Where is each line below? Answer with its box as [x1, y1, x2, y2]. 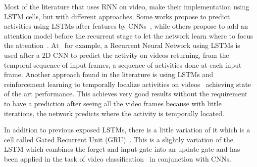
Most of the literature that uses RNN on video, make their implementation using [4, 1, 250, 11]
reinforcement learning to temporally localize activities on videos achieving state [4, 79, 251, 89]
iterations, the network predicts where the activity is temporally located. [4, 108, 224, 118]
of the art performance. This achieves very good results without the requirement [4, 88, 248, 99]
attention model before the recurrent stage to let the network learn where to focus [4, 30, 253, 41]
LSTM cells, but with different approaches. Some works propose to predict [4, 11, 230, 21]
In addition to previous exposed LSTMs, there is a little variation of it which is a [4, 125, 250, 135]
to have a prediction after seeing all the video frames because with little [4, 98, 222, 108]
